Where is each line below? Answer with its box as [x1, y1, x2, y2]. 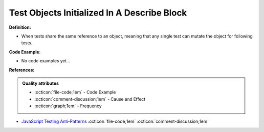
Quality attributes [22, 80, 59, 86]
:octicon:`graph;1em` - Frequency [34, 103, 102, 109]
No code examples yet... [21, 58, 70, 64]
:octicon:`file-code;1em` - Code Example [34, 89, 116, 95]
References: [9, 67, 35, 73]
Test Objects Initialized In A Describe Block [9, 7, 187, 18]
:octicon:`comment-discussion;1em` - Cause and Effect [34, 96, 146, 102]
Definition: [9, 24, 31, 30]
